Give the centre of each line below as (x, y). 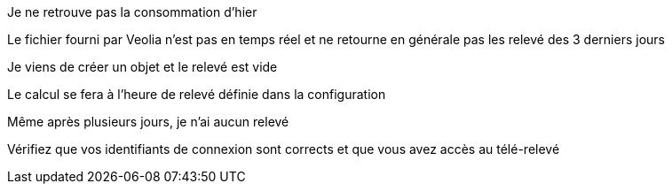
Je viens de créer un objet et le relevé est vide (142, 67)
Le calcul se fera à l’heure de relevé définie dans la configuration (197, 94)
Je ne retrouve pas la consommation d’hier (132, 12)
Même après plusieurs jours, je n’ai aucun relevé (148, 122)
